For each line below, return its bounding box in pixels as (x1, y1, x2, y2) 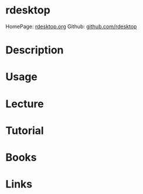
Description (5, 43, 64, 57)
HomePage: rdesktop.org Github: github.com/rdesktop (5, 23, 137, 30)
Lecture (5, 97, 45, 110)
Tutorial (5, 124, 45, 137)
